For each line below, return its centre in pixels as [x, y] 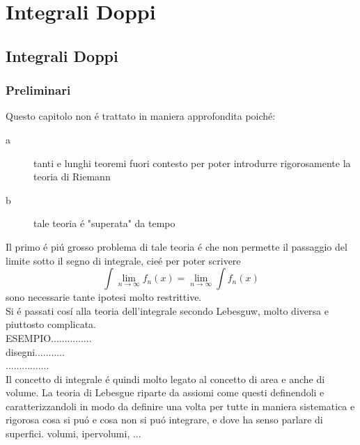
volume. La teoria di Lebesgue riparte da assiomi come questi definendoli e [165, 392]
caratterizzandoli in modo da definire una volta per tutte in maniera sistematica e [180, 406]
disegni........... [35, 351]
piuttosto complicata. [51, 324]
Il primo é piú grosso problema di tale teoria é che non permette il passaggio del [177, 246]
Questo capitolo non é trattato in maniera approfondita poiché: [141, 116]
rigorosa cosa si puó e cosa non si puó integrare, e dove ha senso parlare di [164, 420]
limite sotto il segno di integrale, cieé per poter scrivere [123, 260]
